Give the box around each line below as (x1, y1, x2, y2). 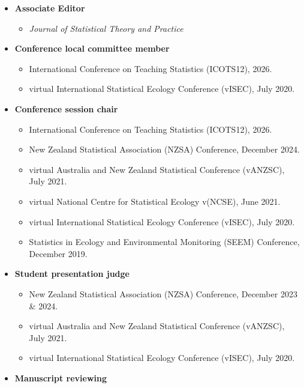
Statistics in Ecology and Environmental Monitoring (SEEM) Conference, (29, 235, 300, 248)
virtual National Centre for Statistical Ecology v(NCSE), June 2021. (29, 195, 281, 207)
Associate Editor (14, 2, 85, 14)
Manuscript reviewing (14, 371, 107, 384)
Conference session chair (14, 102, 118, 115)
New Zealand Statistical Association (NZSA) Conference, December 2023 (29, 287, 297, 300)
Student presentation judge (14, 267, 130, 280)
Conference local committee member (14, 42, 170, 55)
